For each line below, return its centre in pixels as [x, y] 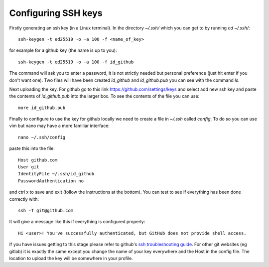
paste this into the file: [32, 148]
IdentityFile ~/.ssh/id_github [56, 174]
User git [29, 167]
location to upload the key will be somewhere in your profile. [71, 258]
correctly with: [24, 199]
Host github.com [38, 160]
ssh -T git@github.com [46, 210]
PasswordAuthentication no [51, 181]
